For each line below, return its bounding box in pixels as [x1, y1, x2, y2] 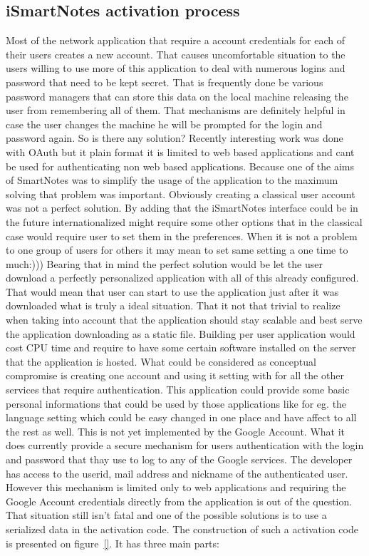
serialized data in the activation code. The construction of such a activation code [6, 521, 358, 536]
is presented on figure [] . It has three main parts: [6, 535, 219, 550]
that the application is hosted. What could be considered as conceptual [6, 354, 316, 369]
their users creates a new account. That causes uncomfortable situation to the [6, 46, 345, 61]
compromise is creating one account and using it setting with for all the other [6, 368, 344, 383]
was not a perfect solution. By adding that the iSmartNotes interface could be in [6, 200, 358, 215]
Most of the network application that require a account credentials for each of [6, 33, 345, 48]
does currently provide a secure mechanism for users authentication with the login [6, 438, 364, 453]
